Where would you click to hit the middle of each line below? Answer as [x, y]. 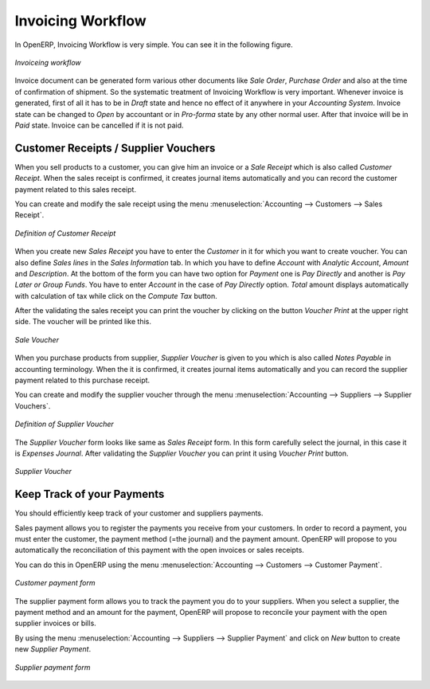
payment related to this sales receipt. [76, 189]
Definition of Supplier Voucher [64, 424]
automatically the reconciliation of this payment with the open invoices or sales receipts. [159, 550]
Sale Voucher [37, 339]
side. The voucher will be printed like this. [83, 322]
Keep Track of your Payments [90, 494]
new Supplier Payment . [53, 649]
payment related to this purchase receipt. [82, 380]
